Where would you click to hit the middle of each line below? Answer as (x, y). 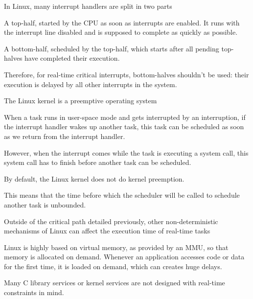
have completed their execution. (72, 58)
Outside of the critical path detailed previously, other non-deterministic (111, 221)
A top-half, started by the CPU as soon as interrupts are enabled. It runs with (122, 22)
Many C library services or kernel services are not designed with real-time (115, 283)
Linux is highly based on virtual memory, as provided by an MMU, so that (116, 247)
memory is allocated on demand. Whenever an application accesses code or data (124, 257)
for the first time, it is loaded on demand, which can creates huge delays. (113, 266)
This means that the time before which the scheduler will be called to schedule (122, 195)
